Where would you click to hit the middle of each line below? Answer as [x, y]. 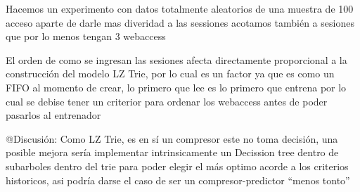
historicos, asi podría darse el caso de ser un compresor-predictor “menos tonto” [178, 180]
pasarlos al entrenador [53, 115]
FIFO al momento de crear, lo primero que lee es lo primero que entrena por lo [176, 87]
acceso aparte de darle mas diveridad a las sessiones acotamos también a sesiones [180, 22]
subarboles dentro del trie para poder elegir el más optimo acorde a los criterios [177, 166]
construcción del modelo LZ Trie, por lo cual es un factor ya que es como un [170, 73]
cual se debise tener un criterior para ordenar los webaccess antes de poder [167, 101]
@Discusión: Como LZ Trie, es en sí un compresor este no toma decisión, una [172, 138]
